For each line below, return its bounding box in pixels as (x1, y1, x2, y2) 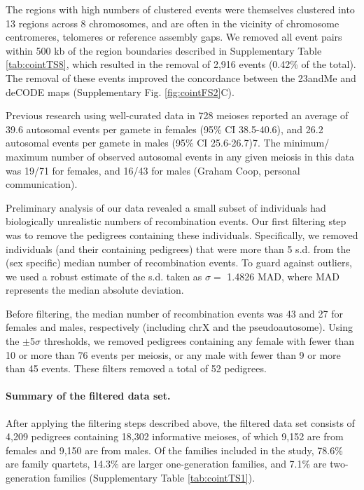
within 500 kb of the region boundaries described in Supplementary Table (6, 43, 322, 57)
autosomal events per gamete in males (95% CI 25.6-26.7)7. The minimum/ (6, 135, 330, 150)
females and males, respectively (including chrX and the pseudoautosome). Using (6, 320, 353, 334)
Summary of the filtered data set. (6, 388, 171, 403)
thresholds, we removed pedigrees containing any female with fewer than (43, 334, 354, 348)
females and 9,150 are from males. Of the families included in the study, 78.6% (6, 442, 343, 457)
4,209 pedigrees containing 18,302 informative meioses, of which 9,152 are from (6, 429, 344, 444)
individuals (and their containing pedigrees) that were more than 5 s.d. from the (6, 241, 351, 256)
